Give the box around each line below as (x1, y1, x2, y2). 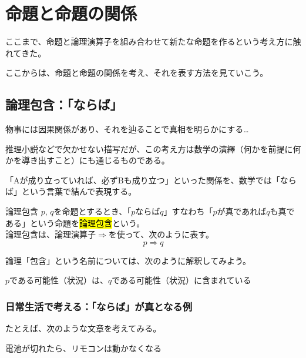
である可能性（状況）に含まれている (112, 274, 251, 286)
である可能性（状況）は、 (9, 274, 108, 286)
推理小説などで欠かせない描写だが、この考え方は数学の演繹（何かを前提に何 (5, 142, 301, 155)
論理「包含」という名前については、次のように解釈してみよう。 (5, 254, 251, 266)
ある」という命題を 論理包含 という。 (5, 216, 145, 229)
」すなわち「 (163, 205, 213, 218)
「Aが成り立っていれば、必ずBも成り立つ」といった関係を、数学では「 (5, 173, 280, 186)
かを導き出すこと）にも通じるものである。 (5, 154, 170, 166)
